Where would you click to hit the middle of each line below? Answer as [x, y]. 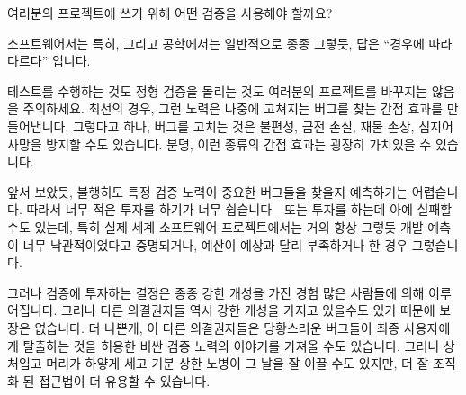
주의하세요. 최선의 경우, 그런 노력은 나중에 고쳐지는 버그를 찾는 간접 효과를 [233, 108]
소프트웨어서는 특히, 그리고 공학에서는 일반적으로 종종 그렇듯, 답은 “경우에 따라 [230, 43]
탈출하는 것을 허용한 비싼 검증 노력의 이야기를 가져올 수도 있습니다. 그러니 [231, 345]
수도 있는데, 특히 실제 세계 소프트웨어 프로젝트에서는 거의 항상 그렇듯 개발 [215, 226]
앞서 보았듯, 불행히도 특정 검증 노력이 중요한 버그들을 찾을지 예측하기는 [208, 191]
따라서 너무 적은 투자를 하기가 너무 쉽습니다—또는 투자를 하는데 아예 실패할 [239, 209]
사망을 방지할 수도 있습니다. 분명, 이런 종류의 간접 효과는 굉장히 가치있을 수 [220, 144]
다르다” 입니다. [49, 61]
